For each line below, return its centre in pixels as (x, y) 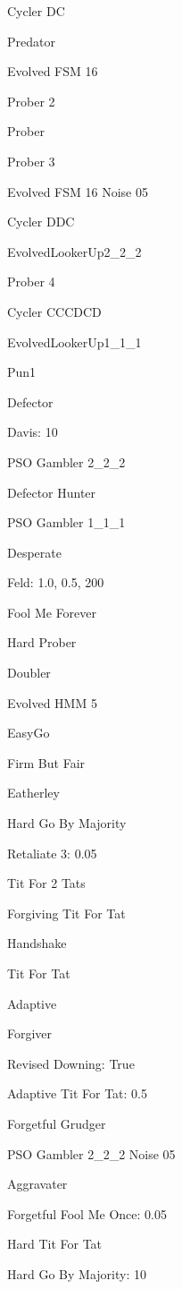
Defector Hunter (52, 492)
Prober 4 (31, 282)
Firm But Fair (46, 762)
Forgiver (30, 1033)
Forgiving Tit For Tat (66, 913)
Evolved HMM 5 (52, 702)
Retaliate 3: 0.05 (52, 853)
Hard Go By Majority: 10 (77, 1273)
